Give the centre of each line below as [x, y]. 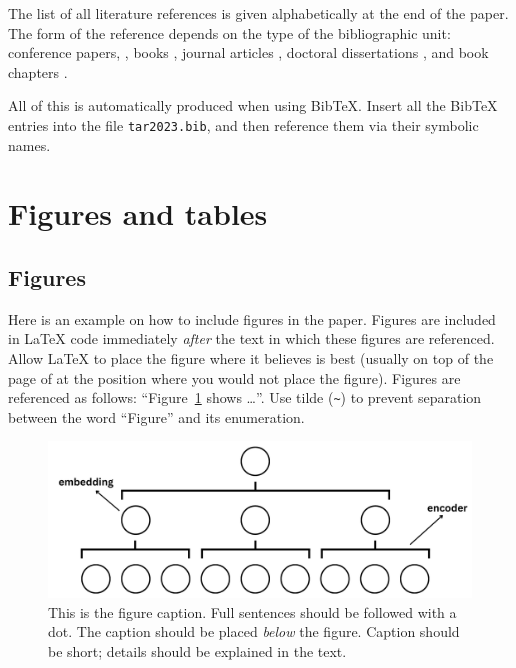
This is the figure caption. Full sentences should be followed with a [252, 611]
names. [29, 144]
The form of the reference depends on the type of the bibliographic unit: [229, 32]
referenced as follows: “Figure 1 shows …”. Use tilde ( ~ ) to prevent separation [245, 397]
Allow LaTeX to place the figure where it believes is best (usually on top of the [251, 357]
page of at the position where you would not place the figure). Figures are [234, 377]
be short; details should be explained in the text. [197, 650]
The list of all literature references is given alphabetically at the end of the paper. [258, 13]
